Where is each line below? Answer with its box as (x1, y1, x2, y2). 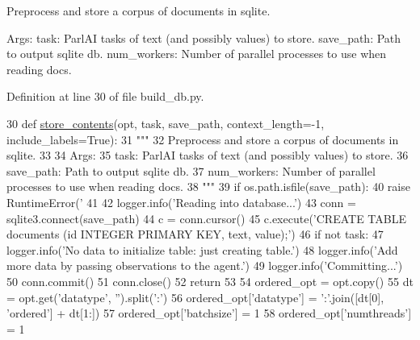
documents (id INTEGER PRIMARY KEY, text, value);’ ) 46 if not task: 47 (6, 226, 384, 243)
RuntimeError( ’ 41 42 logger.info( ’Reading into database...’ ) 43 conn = (6, 193, 356, 210)
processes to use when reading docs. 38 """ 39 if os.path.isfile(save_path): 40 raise (6, 178, 410, 195)
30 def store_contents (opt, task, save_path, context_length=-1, (6, 114, 325, 131)
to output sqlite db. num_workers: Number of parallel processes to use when (6, 45, 387, 62)
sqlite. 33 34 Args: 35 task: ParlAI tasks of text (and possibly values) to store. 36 (6, 147, 409, 164)
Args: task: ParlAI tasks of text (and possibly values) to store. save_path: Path (6, 29, 401, 46)
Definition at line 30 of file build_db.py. (6, 88, 204, 105)
